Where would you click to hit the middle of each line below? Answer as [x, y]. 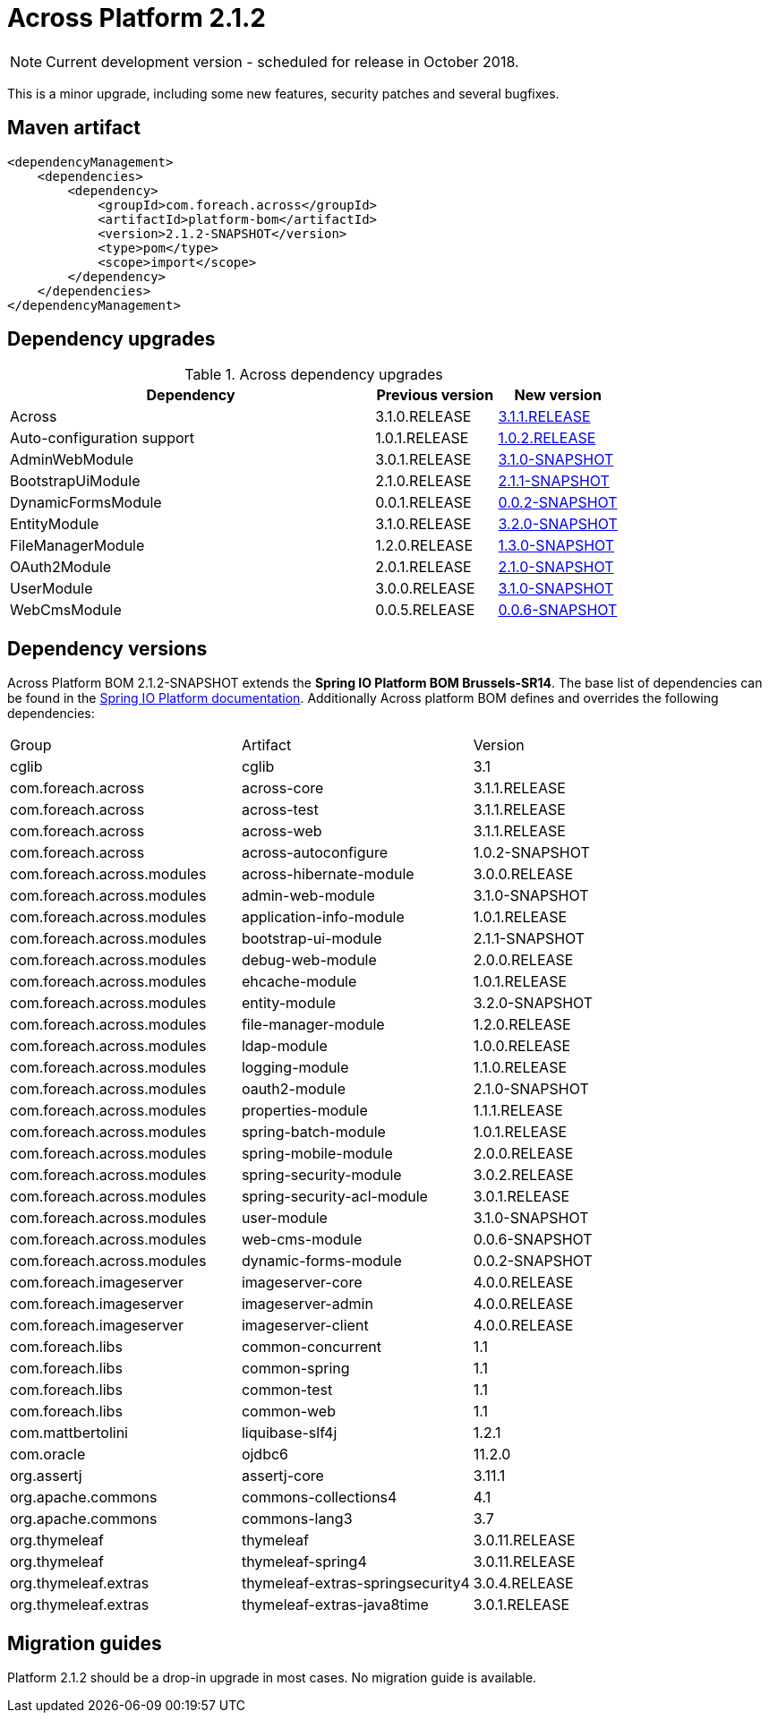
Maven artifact [74, 128]
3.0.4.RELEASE [523, 1583]
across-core [282, 788]
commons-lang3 [297, 1519]
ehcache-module [299, 982]
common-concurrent [311, 1347]
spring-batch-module [313, 1132]
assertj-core [282, 1476]
